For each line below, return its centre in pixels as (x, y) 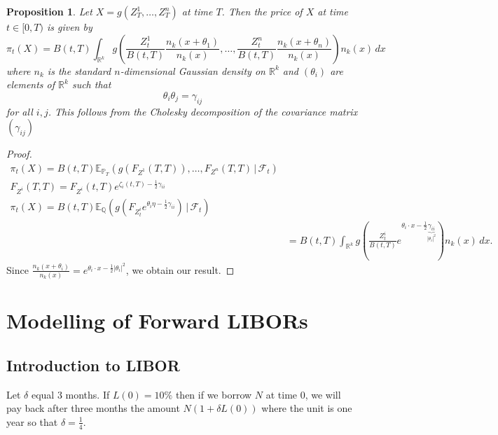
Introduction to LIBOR (93, 365)
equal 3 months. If (70, 394)
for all (20, 111)
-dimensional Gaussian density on (193, 70)
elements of (31, 84)
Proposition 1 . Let (49, 11)
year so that (32, 421)
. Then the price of (262, 11)
